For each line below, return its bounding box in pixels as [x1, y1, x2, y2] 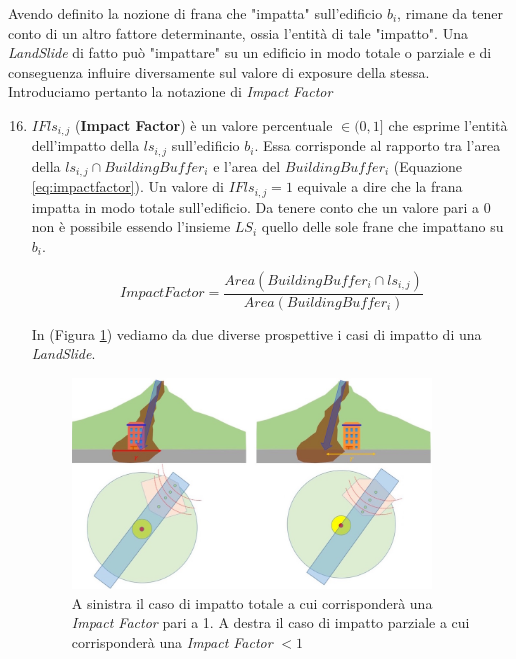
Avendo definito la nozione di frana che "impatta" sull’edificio [8, 3, 383, 23]
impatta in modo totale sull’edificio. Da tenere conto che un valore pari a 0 [31, 196, 491, 217]
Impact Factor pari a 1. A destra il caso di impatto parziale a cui [71, 612, 470, 633]
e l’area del [213, 155, 281, 176]
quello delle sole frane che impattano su [261, 216, 504, 237]
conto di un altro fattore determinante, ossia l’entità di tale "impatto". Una [8, 22, 468, 43]
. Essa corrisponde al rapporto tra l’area [254, 135, 501, 156]
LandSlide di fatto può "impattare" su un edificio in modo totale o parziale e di [8, 42, 492, 63]
